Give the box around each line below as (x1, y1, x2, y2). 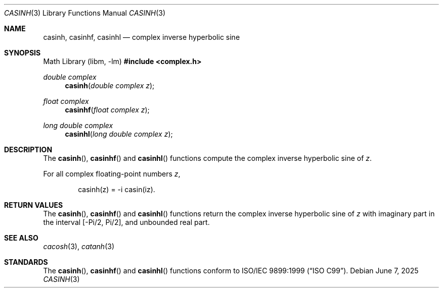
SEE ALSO (4, 233, 38, 242)
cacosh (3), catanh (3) (43, 242, 114, 251)
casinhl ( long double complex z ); (65, 130, 173, 138)
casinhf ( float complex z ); (65, 105, 150, 114)
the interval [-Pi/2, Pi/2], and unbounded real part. (43, 218, 210, 226)
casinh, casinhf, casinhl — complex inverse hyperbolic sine (43, 33, 240, 41)
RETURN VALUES (4, 201, 63, 209)
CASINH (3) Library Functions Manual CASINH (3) (4, 9, 166, 17)
